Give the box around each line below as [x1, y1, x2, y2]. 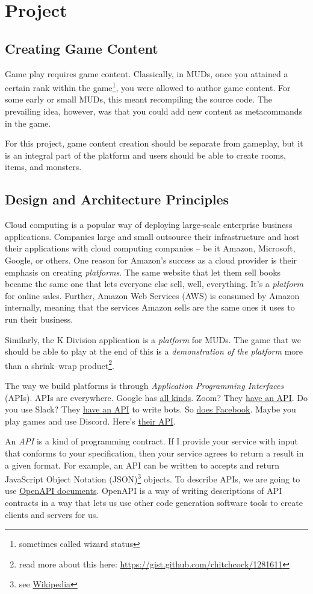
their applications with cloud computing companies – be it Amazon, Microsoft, [5, 242, 296, 254]
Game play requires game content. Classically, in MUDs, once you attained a [5, 67, 288, 80]
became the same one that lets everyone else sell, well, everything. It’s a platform [5, 277, 303, 290]
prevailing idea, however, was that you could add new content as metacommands [5, 105, 303, 118]
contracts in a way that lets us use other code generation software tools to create [5, 496, 303, 508]
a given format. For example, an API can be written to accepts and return [5, 458, 280, 471]
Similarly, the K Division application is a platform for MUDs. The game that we [5, 333, 301, 346]
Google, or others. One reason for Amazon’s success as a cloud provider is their [5, 253, 297, 266]
